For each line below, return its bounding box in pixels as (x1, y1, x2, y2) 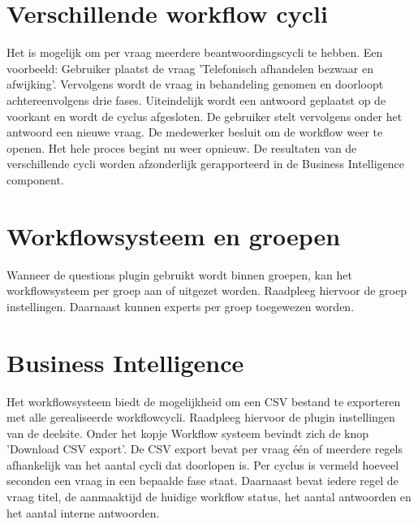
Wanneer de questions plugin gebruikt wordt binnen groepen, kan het (6, 266, 352, 283)
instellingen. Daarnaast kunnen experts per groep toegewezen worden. (6, 297, 355, 314)
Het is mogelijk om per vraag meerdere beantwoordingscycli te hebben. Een (6, 44, 383, 61)
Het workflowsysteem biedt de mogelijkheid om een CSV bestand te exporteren (6, 392, 401, 409)
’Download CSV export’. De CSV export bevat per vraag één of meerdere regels (6, 440, 403, 457)
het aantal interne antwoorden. (6, 504, 160, 521)
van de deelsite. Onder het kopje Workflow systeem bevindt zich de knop (6, 424, 368, 441)
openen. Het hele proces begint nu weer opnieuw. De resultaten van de (6, 139, 357, 156)
